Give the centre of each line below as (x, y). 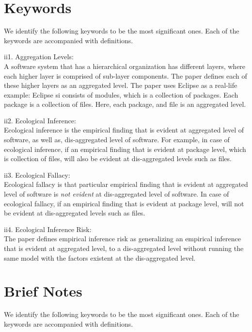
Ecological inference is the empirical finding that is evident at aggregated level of (124, 130)
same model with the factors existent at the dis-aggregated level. (100, 257)
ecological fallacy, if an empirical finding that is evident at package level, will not (124, 203)
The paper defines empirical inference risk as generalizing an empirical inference (122, 239)
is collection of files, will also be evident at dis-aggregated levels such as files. (118, 158)
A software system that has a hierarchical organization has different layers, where (125, 66)
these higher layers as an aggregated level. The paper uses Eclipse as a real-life (121, 85)
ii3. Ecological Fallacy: (37, 174)
